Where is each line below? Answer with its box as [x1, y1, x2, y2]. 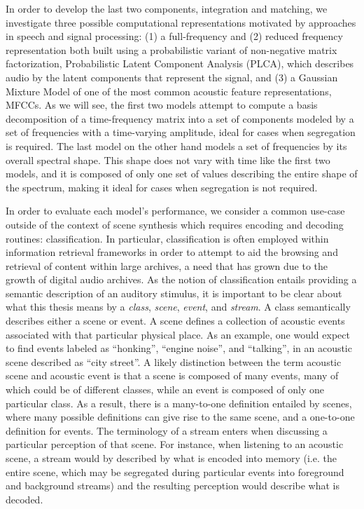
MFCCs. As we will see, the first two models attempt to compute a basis [6, 97, 318, 112]
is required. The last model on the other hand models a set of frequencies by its [6, 138, 347, 153]
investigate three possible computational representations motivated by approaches [6, 15, 356, 29]
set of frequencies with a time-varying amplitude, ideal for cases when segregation [6, 125, 356, 140]
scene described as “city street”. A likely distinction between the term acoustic [6, 354, 342, 369]
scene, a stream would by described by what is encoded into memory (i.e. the [6, 451, 337, 465]
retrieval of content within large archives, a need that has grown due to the [6, 258, 328, 273]
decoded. [6, 491, 43, 506]
